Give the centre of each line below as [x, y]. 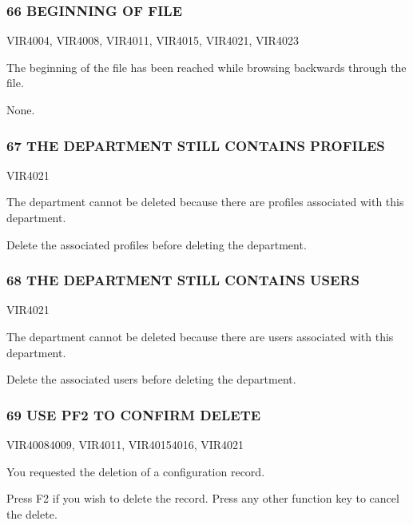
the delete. [32, 513]
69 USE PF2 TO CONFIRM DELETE [134, 414]
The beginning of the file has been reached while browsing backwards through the [206, 67]
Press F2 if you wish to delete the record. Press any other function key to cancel [203, 498]
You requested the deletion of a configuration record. [136, 471]
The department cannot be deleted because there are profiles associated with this [205, 202]
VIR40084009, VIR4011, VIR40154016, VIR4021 [125, 444]
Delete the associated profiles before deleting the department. [157, 244]
